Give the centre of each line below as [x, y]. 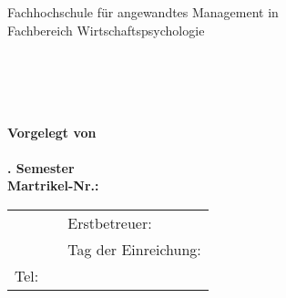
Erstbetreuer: [110, 222]
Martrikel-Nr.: [53, 185]
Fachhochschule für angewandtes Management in [143, 12]
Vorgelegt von [52, 132]
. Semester [41, 167]
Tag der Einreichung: [134, 249]
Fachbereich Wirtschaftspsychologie [106, 30]
